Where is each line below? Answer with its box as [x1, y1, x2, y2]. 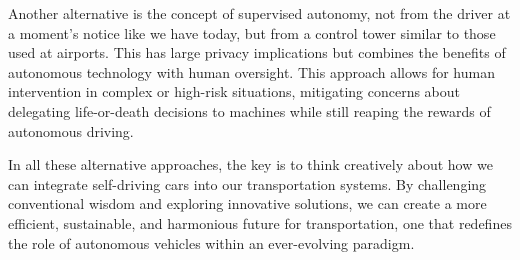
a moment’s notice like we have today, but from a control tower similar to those [8, 22, 496, 43]
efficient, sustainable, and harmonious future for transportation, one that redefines [8, 212, 512, 233]
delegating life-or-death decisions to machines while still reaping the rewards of [8, 100, 491, 121]
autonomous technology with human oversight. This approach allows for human [8, 61, 495, 82]
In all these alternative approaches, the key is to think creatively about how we [8, 154, 493, 175]
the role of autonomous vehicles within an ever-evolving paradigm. [8, 232, 415, 253]
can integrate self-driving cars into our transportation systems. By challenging [8, 173, 487, 194]
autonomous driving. [8, 120, 134, 141]
